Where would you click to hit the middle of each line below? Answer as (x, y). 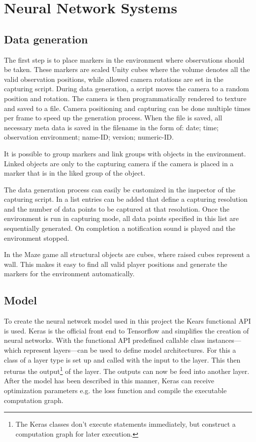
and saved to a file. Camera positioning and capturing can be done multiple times (127, 108)
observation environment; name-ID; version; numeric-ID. (89, 137)
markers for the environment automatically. (69, 274)
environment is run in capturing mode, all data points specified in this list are (121, 218)
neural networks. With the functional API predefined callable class (104, 340)
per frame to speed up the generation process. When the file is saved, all (113, 118)
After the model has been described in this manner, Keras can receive (109, 381)
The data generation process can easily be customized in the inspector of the (120, 189)
